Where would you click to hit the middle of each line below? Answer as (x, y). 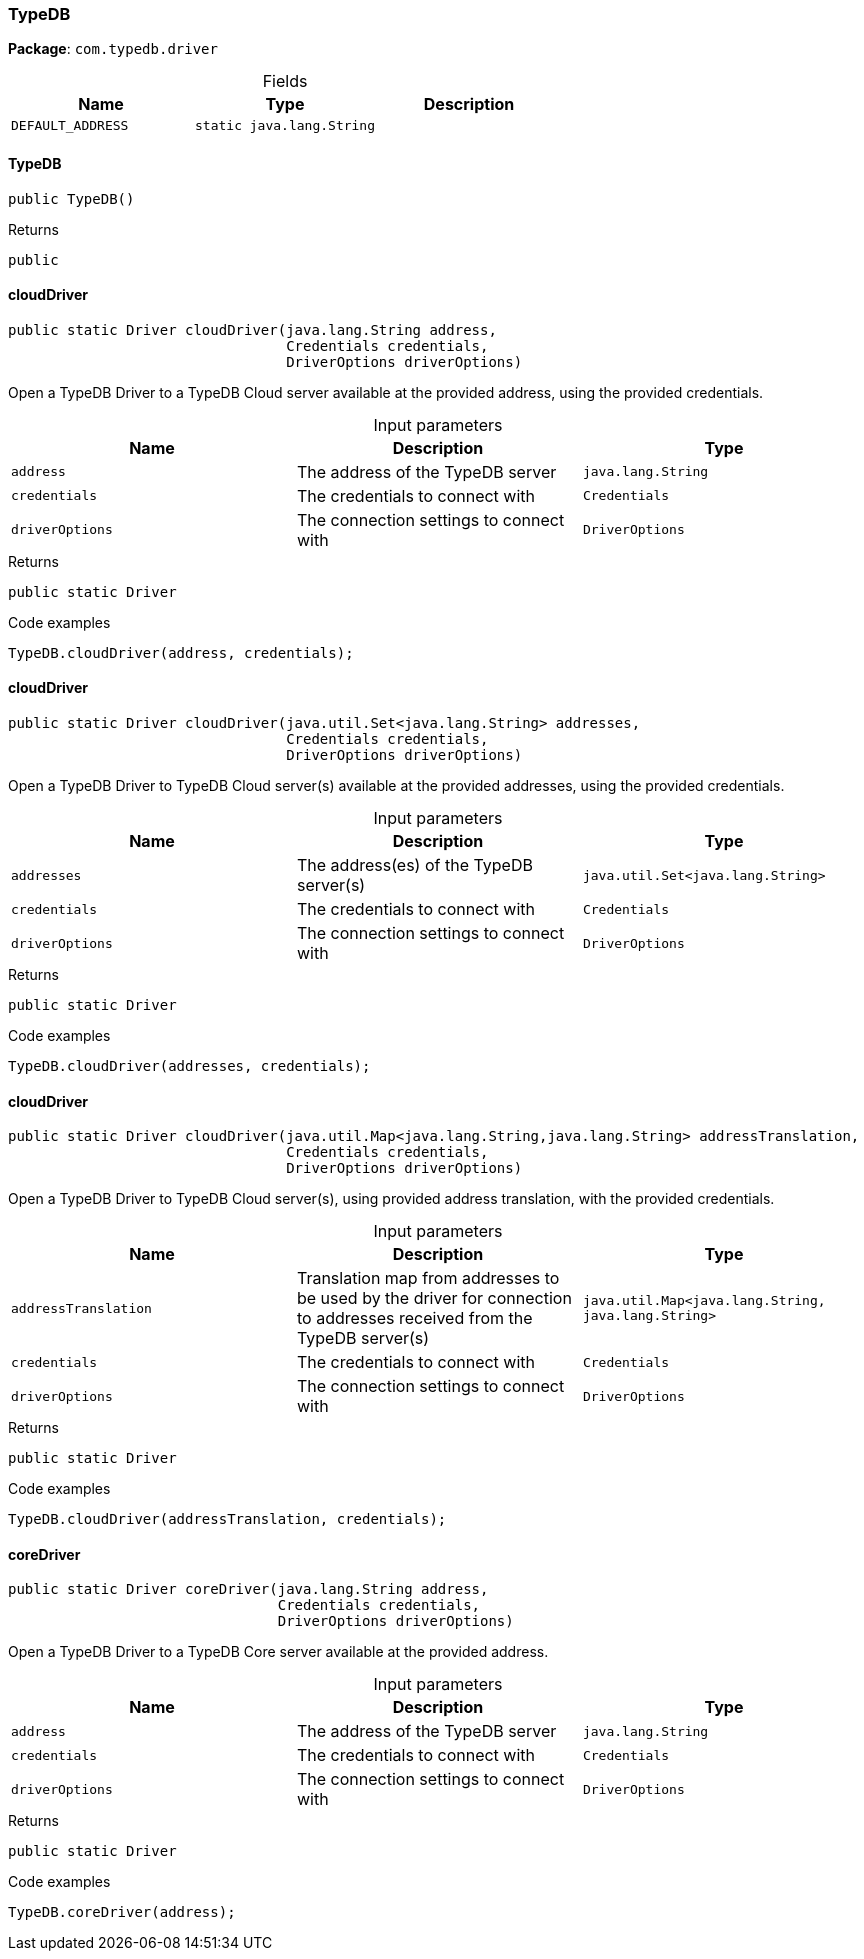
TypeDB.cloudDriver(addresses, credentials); (189, 1066)
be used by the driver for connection (434, 1298)
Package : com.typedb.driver (113, 49)
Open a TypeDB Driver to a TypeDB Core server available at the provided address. (278, 1652)
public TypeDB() (71, 198)
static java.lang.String (285, 126)
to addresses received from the (414, 1318)
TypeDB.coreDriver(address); (122, 1912)
